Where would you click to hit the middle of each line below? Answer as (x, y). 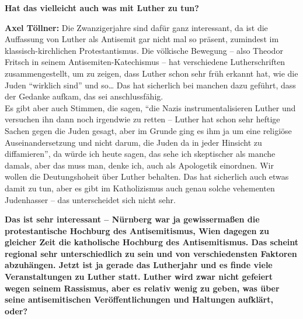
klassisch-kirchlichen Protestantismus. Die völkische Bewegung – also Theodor (144, 50)
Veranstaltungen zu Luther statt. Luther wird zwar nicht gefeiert (139, 277)
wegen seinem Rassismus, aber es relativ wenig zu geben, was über (142, 288)
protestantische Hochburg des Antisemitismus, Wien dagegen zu (137, 230)
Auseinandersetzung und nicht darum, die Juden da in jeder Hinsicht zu (133, 142)
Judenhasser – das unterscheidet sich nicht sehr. (90, 199)
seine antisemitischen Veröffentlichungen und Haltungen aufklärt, (139, 299)
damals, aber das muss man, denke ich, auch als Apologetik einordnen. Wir (139, 165)
